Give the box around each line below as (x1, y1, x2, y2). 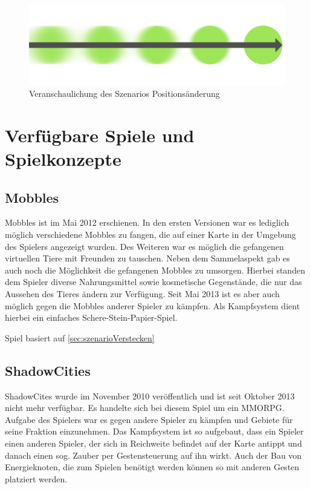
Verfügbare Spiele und (5, 122, 195, 147)
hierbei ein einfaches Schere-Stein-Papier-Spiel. (5, 311, 178, 324)
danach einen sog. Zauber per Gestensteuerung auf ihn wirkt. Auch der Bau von (5, 448, 302, 461)
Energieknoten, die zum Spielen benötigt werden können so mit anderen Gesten (5, 461, 300, 473)
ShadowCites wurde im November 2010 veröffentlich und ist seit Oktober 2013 (5, 389, 295, 402)
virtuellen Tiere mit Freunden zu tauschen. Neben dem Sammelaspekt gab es (5, 252, 290, 264)
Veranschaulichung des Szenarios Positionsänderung (29, 87, 220, 100)
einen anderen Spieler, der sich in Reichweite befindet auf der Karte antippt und (5, 436, 302, 449)
